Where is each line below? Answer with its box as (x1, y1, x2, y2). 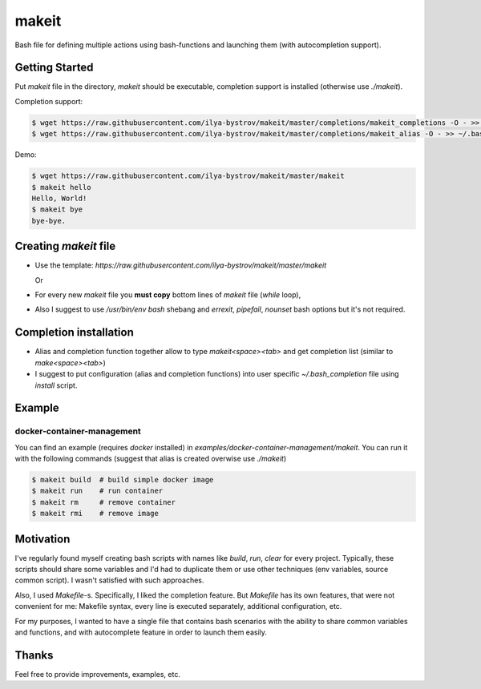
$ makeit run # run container (31, 486, 164, 496)
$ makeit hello (31, 183, 91, 191)
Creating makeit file (14, 240, 116, 253)
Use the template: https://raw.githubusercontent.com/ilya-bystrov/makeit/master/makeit (34, 260, 327, 270)
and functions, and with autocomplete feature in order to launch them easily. (14, 627, 268, 637)
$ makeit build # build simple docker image (31, 475, 214, 485)
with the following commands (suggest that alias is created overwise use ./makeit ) (14, 453, 287, 464)
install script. (34, 381, 78, 390)
